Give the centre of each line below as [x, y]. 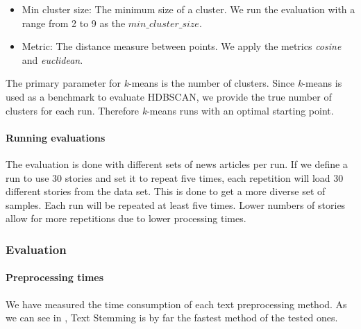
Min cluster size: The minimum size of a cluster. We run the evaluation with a [188, 9]
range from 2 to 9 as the [74, 23]
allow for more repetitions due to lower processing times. [126, 218]
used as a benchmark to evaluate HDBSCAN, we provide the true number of [169, 96]
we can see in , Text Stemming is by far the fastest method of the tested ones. [172, 318]
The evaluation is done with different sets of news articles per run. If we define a [177, 163]
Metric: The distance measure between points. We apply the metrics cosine [182, 46]
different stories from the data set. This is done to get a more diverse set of [166, 191]
